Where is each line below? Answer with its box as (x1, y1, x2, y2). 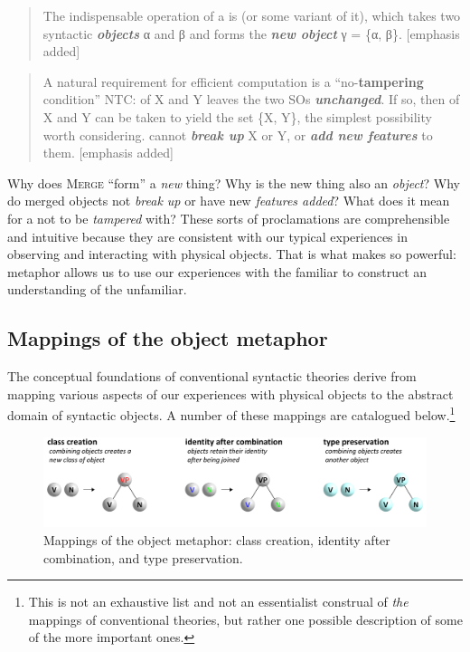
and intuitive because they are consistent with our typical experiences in (7, 226, 408, 245)
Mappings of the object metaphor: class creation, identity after (43, 530, 390, 549)
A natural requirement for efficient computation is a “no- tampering (42, 72, 424, 91)
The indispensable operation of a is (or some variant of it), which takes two (42, 6, 461, 24)
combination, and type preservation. (43, 548, 243, 567)
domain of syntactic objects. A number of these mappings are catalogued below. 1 (7, 403, 456, 424)
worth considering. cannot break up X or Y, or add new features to (42, 125, 433, 144)
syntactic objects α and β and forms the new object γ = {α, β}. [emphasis (42, 24, 460, 43)
